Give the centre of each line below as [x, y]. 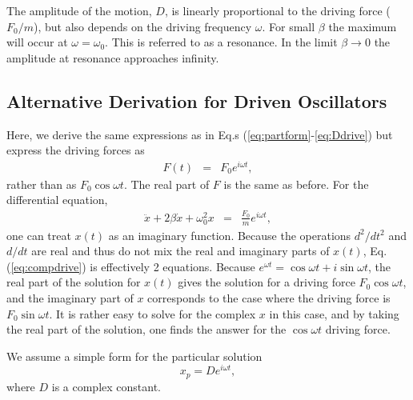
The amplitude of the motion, [79, 10]
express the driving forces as [76, 150]
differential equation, [57, 200]
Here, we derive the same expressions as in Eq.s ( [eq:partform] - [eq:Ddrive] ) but [200, 134]
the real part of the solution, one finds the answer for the [146, 329]
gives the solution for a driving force [267, 282]
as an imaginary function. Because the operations [230, 235]
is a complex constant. [106, 386]
